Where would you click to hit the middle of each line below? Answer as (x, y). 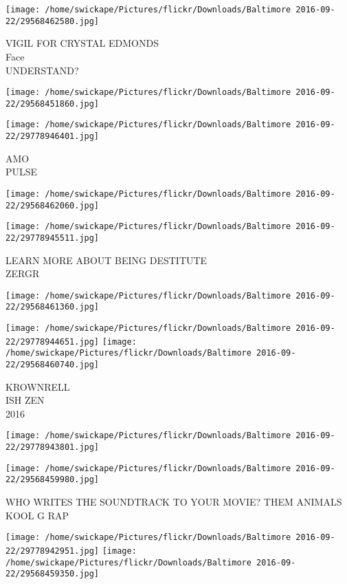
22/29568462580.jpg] (53, 21)
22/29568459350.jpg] (53, 574)
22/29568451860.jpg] (53, 104)
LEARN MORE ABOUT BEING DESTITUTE (107, 260)
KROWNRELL (38, 386)
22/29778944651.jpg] (53, 342)
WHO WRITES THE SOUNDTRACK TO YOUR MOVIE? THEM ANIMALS (174, 502)
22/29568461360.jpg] (53, 307)
